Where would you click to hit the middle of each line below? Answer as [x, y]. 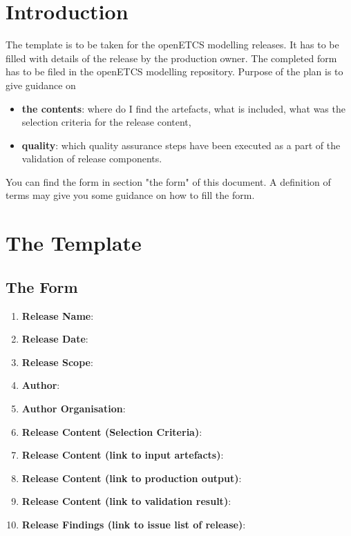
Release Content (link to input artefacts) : [123, 455]
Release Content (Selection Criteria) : [112, 431]
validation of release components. [92, 159]
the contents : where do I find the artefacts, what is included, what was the [183, 108]
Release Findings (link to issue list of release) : [134, 524]
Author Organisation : [74, 409]
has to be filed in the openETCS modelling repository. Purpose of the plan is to [174, 71]
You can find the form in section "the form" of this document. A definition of [168, 181]
